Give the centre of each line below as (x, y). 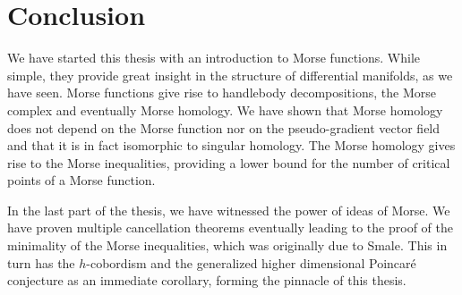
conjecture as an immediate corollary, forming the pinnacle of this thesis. (207, 280)
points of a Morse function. (81, 180)
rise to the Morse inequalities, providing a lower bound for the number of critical (229, 162)
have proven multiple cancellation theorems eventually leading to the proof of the (230, 228)
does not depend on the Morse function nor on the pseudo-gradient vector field (224, 127)
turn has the (41, 262)
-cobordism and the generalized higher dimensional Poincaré (251, 262)
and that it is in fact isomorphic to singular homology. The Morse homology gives (231, 145)
